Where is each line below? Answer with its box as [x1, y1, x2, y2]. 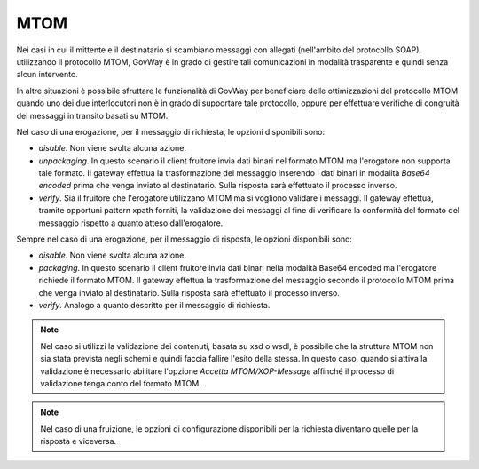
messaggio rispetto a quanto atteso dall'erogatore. [38, 218, 224, 228]
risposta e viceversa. [40, 436, 117, 447]
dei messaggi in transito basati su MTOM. [16, 110, 169, 121]
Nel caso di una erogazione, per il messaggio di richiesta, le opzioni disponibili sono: [16, 126, 326, 137]
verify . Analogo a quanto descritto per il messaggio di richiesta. [38, 299, 271, 310]
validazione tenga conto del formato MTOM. [40, 378, 201, 388]
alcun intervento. [16, 69, 79, 80]
